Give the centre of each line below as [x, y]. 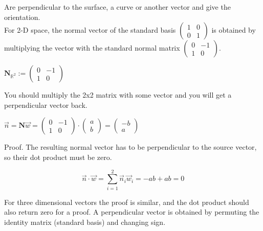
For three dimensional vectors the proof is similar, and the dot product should [127, 202]
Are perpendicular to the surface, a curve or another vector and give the [117, 7]
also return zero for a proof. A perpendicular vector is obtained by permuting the [132, 212]
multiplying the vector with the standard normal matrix [92, 48]
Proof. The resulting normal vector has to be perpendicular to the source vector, [130, 147]
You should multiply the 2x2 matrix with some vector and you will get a [118, 95]
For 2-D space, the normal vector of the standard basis [90, 30]
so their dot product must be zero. [58, 157]
